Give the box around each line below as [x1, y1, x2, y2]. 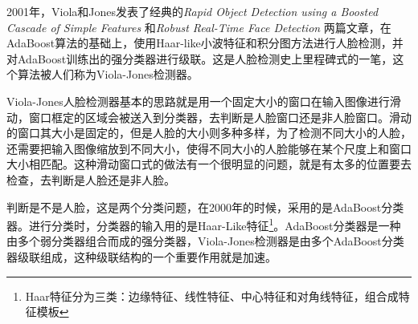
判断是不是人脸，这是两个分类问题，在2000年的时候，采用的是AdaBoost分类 [6, 198, 404, 215]
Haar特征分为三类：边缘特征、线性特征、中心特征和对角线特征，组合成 [25, 287, 399, 304]
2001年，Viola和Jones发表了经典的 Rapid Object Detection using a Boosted [6, 3, 379, 19]
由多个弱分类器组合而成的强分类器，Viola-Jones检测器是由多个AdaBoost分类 [6, 233, 404, 249]
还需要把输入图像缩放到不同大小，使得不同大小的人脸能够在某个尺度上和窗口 [6, 140, 412, 156]
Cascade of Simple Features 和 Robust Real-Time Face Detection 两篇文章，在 [6, 18, 391, 35]
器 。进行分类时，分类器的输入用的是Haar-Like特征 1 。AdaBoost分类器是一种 [6, 215, 401, 233]
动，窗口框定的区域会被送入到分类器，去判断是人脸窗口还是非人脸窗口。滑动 [6, 108, 412, 125]
